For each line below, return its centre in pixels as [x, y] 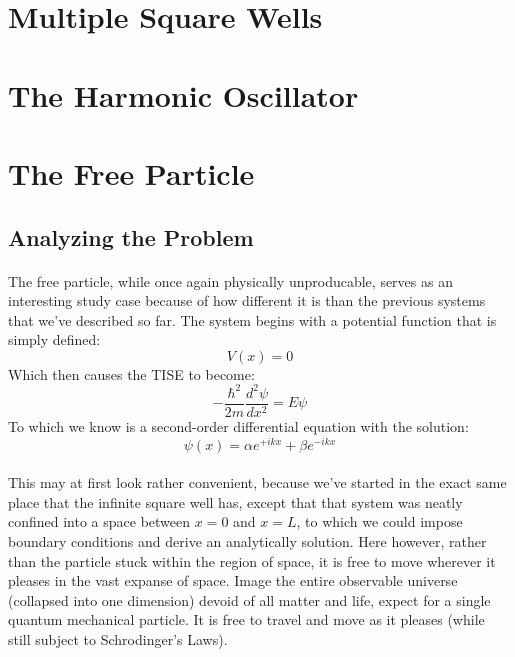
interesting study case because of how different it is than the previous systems [247, 300]
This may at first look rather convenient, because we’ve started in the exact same [257, 482]
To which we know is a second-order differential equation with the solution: [238, 426]
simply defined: [54, 339]
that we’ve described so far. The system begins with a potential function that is [252, 319]
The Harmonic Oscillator [183, 94]
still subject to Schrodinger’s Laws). [118, 639]
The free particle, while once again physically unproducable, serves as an [230, 280]
